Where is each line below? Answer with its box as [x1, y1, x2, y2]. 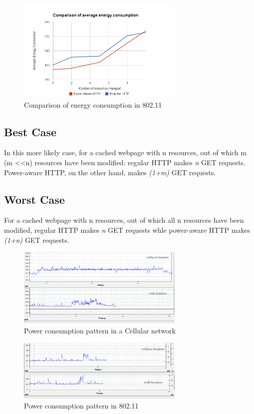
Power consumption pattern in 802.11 [24, 400, 139, 410]
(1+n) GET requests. [4, 234, 69, 245]
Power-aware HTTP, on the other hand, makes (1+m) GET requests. [4, 167, 216, 177]
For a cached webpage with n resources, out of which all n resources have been [4, 215, 244, 225]
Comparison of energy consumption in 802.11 [24, 99, 162, 110]
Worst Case [4, 191, 65, 207]
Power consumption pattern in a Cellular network [24, 325, 176, 335]
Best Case [4, 124, 56, 139]
